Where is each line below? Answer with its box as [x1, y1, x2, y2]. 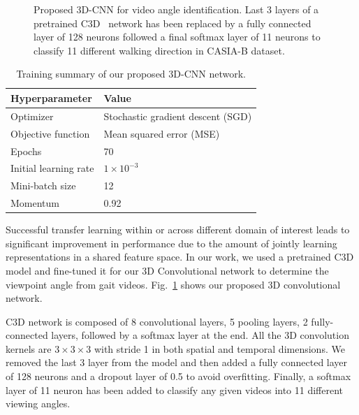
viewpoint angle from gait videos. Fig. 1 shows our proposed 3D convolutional [6, 277, 341, 291]
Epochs [10, 143, 42, 158]
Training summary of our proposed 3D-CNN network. [16, 66, 246, 81]
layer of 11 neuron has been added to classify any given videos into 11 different [6, 382, 344, 397]
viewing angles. [6, 396, 71, 411]
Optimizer [10, 108, 54, 123]
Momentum [10, 196, 59, 210]
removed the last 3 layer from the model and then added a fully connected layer [6, 355, 348, 370]
